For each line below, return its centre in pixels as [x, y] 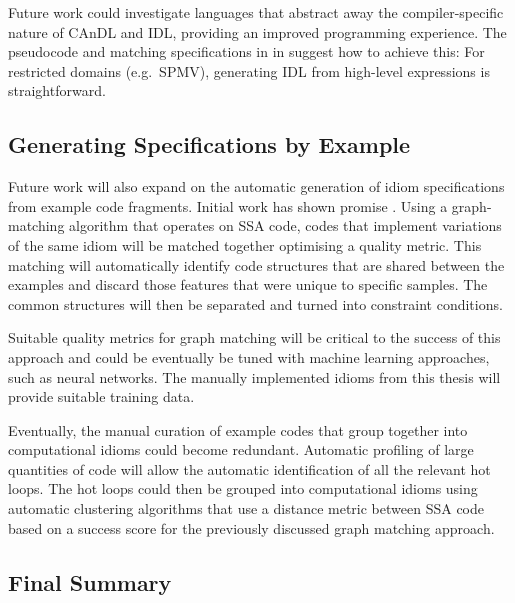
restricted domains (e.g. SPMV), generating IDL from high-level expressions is [249, 70]
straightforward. [57, 90]
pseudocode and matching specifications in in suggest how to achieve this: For [246, 51]
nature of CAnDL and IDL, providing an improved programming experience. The [257, 31]
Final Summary [90, 581]
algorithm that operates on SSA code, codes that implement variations [285, 225]
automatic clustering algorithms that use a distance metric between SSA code [246, 508]
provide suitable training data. [101, 396]
